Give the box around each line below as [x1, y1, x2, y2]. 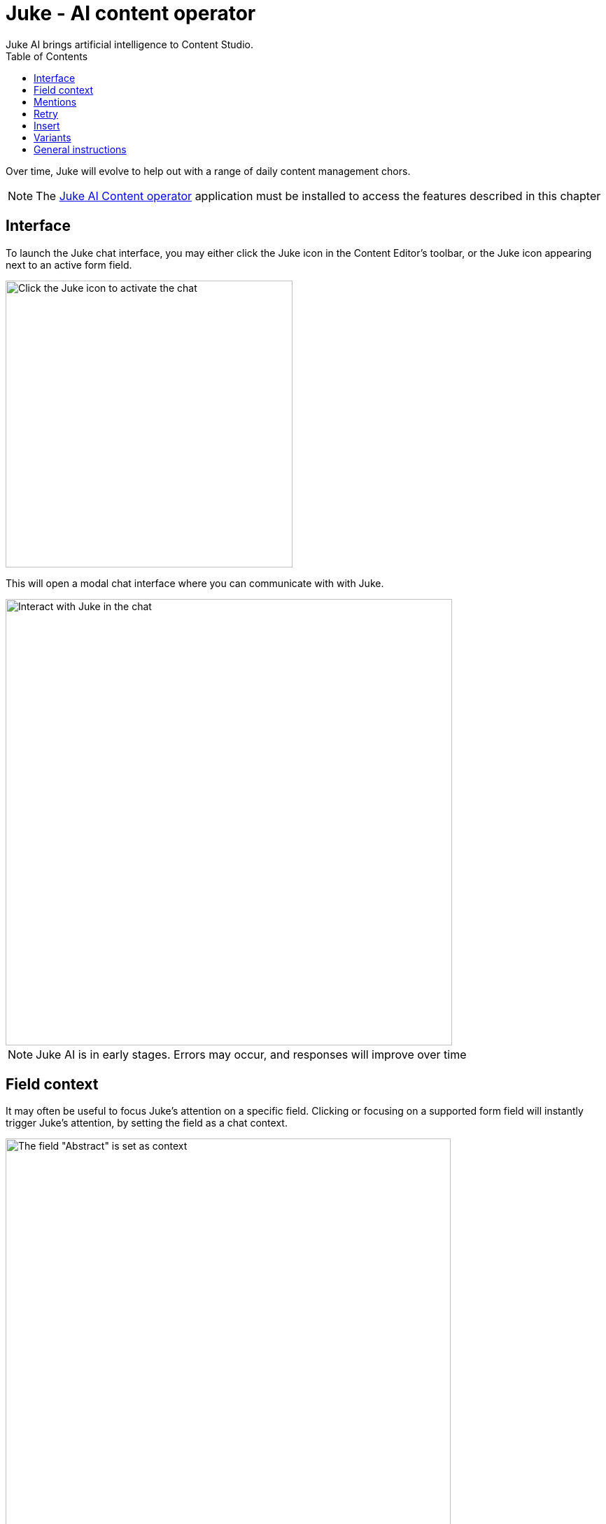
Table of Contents [6, 50, 88, 62]
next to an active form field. [6, 258, 132, 271]
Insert [34, 119, 60, 132]
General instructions [34, 143, 127, 155]
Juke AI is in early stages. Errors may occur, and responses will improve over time [36, 1047, 467, 1061]
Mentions [34, 95, 77, 108]
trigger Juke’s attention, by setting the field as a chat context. [6, 1117, 288, 1129]
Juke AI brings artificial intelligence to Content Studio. [6, 38, 253, 50]
